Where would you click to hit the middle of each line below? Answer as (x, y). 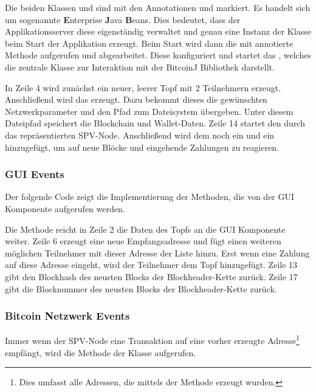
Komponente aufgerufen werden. (65, 208)
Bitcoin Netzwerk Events (67, 316)
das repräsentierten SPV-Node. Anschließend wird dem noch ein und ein (140, 135)
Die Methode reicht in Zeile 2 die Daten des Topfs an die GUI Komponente (145, 229)
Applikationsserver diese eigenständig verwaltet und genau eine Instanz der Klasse (158, 31)
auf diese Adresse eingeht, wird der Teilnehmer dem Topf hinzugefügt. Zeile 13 (151, 265)
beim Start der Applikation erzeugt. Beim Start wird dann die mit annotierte (149, 43)
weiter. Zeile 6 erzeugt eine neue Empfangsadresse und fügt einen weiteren (143, 241)
